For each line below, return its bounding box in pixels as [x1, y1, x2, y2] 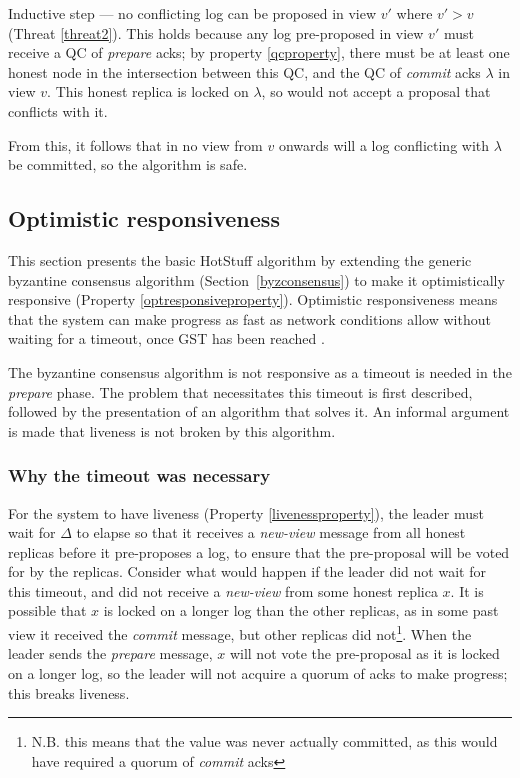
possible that [8, 600, 87, 621]
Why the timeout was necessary [8, 463, 271, 488]
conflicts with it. [8, 100, 108, 121]
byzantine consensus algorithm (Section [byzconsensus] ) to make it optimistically [8, 269, 505, 290]
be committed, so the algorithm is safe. [8, 154, 248, 175]
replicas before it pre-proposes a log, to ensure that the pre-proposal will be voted [8, 541, 510, 562]
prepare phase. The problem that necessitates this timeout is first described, [8, 381, 473, 402]
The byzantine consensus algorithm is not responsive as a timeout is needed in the [8, 361, 512, 382]
